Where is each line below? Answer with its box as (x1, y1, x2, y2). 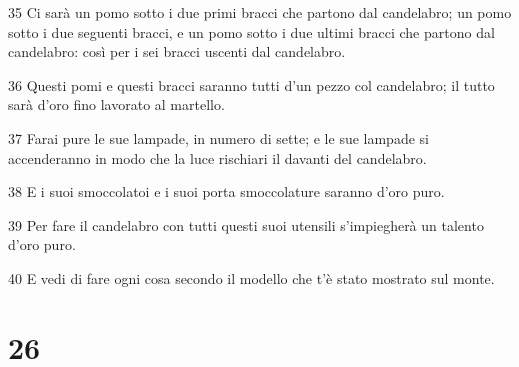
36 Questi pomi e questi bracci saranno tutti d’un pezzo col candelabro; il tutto (8, 74, 495, 95)
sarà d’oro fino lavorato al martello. (8, 94, 225, 115)
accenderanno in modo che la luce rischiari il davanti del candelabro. (8, 147, 427, 168)
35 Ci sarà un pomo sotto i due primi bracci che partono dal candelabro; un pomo (8, 2, 512, 22)
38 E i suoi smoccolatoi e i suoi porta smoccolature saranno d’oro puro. (8, 181, 445, 202)
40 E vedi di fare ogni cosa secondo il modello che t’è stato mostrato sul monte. (8, 267, 495, 288)
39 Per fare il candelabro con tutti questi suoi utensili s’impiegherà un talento (8, 214, 484, 235)
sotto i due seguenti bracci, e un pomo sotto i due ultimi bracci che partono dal (8, 21, 495, 42)
